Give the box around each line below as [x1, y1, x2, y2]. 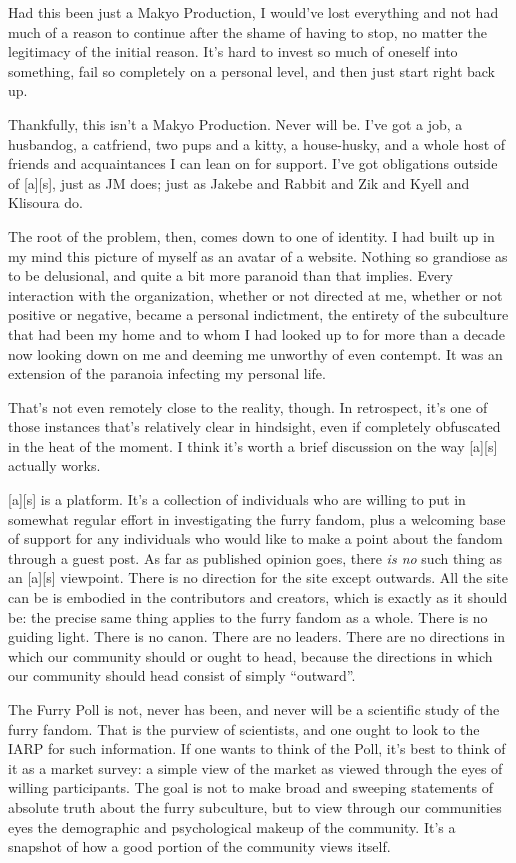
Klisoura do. [8, 192, 83, 213]
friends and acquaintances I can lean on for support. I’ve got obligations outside [8, 153, 498, 174]
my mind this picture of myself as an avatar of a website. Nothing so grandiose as [8, 245, 508, 266]
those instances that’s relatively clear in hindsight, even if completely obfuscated [8, 416, 501, 437]
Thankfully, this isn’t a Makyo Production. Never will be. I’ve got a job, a [8, 113, 463, 134]
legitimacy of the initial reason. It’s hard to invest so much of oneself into [8, 41, 458, 62]
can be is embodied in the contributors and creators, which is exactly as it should [8, 587, 508, 608]
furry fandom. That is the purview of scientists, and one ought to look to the [8, 718, 480, 739]
